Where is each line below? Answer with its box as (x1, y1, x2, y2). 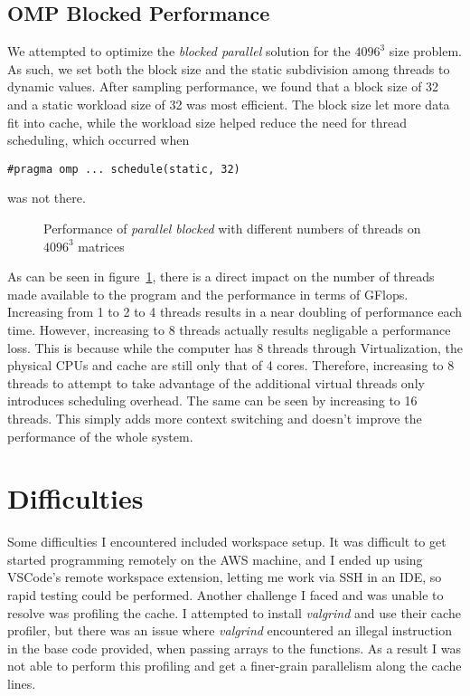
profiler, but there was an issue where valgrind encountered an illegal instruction (7, 621, 452, 640)
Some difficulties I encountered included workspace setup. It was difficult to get (7, 532, 446, 551)
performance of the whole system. (7, 426, 193, 445)
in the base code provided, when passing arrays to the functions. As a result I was (7, 638, 462, 657)
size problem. (389, 42, 462, 61)
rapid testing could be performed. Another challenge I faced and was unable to (7, 586, 444, 605)
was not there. (7, 188, 86, 207)
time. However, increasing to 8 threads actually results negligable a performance (7, 319, 451, 338)
